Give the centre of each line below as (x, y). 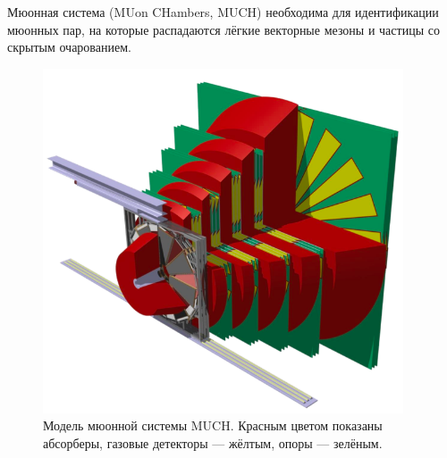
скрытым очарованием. (69, 47)
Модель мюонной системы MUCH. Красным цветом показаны (213, 425)
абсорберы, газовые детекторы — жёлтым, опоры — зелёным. (213, 443)
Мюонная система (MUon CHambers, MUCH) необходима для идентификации (223, 12)
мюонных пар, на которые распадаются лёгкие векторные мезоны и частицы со (223, 29)
